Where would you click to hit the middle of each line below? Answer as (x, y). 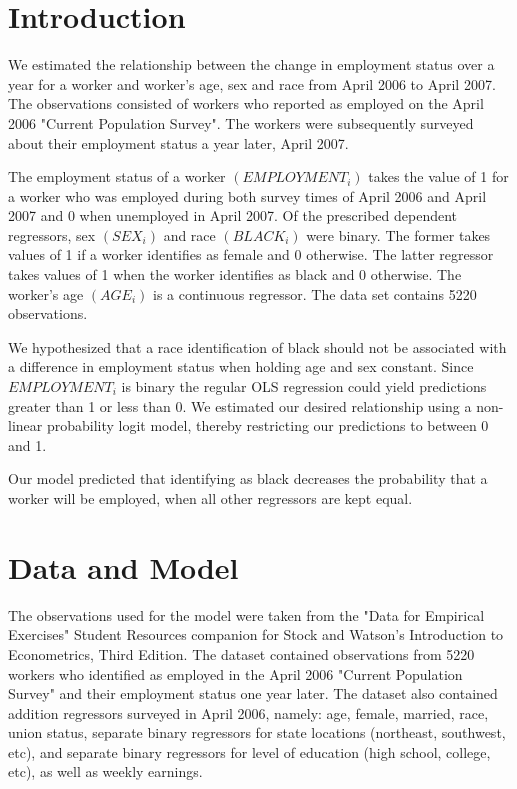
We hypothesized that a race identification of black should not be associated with (257, 346)
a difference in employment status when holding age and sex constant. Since (241, 366)
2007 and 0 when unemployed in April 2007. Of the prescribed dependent (233, 215)
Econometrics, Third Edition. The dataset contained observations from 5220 (241, 653)
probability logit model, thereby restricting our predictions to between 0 (267, 425)
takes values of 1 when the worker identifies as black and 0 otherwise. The (235, 274)
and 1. (27, 444)
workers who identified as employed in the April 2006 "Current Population (235, 673)
